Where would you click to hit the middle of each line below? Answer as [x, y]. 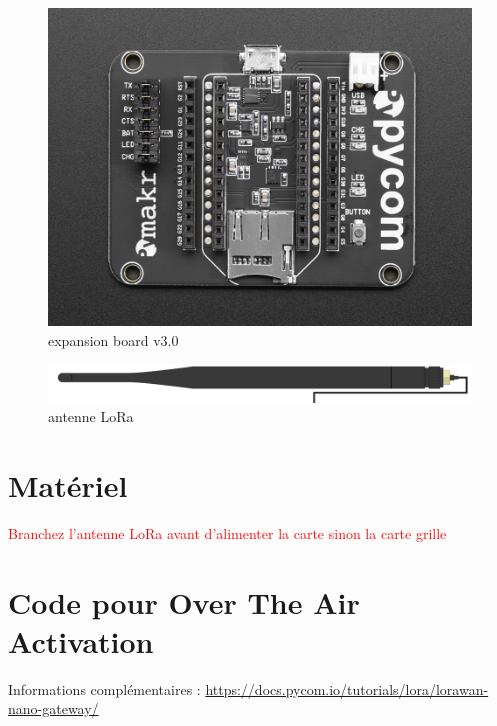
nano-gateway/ [53, 708]
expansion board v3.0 [113, 339]
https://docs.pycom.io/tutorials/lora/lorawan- [347, 688]
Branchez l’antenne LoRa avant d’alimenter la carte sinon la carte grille [227, 532]
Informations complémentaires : [104, 688]
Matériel [68, 484]
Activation [81, 640]
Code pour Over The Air [184, 601]
